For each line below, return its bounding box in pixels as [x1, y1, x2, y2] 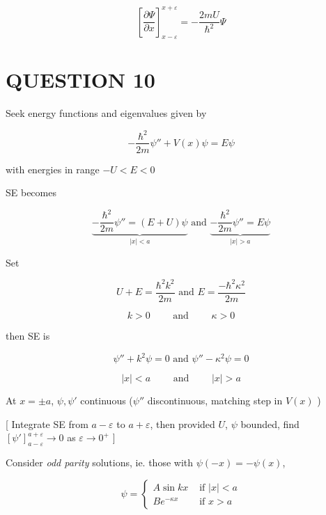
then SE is [6, 328, 50, 342]
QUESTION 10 [6, 65, 155, 94]
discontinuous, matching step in [147, 393, 283, 408]
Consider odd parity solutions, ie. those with [6, 455, 194, 469]
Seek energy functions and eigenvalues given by [6, 106, 207, 120]
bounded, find [240, 416, 300, 431]
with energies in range [6, 161, 100, 176]
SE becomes [6, 185, 56, 200]
